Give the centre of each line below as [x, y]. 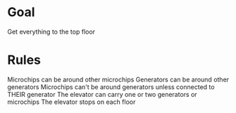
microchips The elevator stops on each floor [72, 102]
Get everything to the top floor [51, 32]
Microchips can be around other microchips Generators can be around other [118, 79]
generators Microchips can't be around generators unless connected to [111, 87]
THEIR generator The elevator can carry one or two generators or [102, 94]
